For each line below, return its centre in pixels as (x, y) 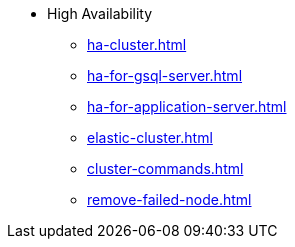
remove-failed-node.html (169, 199)
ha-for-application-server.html (187, 106)
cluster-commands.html (165, 168)
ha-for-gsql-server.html (165, 75)
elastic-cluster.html (150, 137)
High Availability (100, 13)
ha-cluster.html (137, 44)
